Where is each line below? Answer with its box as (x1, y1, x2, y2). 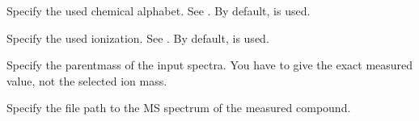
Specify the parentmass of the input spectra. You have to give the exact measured (6, 56, 413, 73)
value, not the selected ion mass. (6, 72, 167, 89)
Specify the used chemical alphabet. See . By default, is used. (6, 2, 311, 19)
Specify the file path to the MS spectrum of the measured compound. (6, 99, 351, 116)
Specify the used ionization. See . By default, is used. (6, 29, 269, 46)
